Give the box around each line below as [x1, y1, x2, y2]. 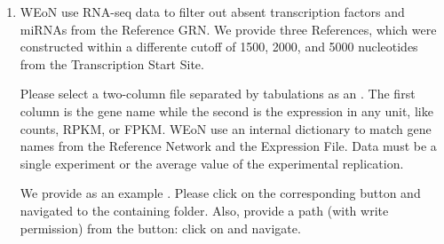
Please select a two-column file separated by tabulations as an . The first [20, 84, 416, 103]
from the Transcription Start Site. [20, 54, 204, 73]
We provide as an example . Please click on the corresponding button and [20, 184, 421, 202]
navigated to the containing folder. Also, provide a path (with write [20, 201, 389, 219]
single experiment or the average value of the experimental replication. [20, 153, 404, 172]
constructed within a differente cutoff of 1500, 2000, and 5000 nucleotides [20, 37, 418, 56]
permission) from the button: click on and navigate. [20, 218, 301, 237]
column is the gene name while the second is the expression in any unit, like [20, 101, 433, 120]
